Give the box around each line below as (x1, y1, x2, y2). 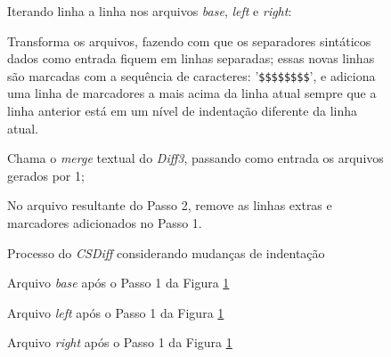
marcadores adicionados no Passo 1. (7, 214, 202, 231)
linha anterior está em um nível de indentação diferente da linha (7, 101, 357, 120)
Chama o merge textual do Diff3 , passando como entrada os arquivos (7, 149, 384, 167)
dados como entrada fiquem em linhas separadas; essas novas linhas (7, 49, 375, 68)
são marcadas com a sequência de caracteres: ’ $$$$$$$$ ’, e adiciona (7, 66, 376, 85)
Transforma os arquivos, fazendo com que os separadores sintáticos (7, 31, 371, 50)
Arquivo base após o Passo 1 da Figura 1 (7, 273, 230, 292)
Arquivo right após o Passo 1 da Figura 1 (7, 333, 232, 352)
